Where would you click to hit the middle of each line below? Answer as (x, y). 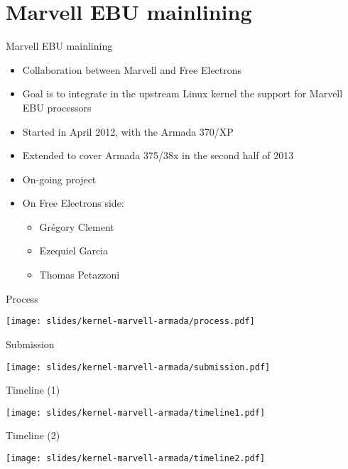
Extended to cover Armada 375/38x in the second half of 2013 (158, 155)
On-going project (59, 179)
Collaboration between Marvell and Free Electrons (132, 69)
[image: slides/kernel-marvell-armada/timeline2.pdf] (136, 458)
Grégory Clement (77, 226)
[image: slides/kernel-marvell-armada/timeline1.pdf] (136, 413)
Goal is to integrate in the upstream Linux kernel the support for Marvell (183, 93)
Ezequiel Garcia (74, 250)
